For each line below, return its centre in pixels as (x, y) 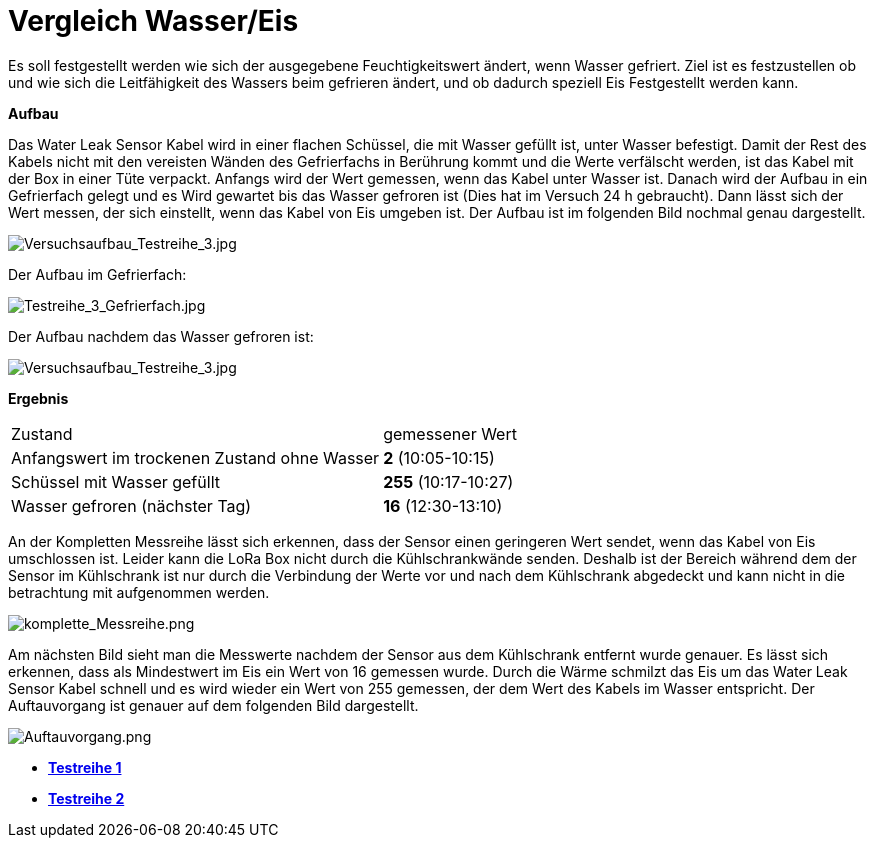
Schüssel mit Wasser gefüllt (115, 481)
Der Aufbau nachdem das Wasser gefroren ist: (161, 336)
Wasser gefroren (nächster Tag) (131, 505)
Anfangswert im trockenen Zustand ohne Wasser (195, 457)
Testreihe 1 (85, 767)
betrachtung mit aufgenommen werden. (139, 592)
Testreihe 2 (86, 798)
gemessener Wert (450, 433)
